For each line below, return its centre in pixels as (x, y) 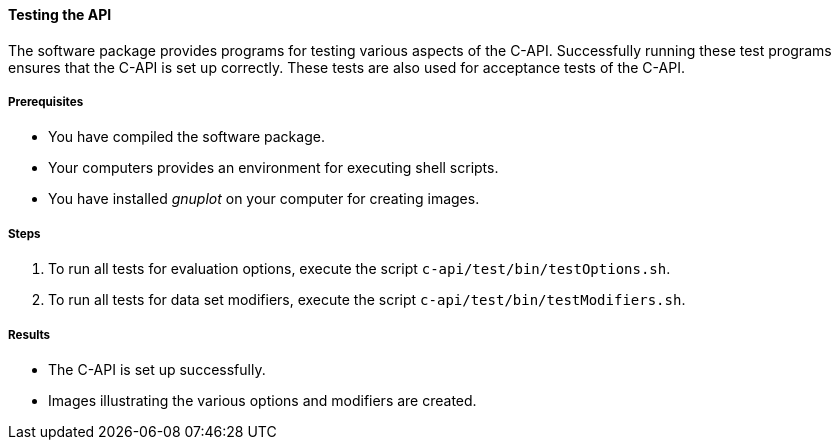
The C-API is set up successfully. (157, 369)
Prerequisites (46, 102)
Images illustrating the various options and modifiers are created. (262, 400)
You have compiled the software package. (186, 137)
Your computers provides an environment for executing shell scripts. (273, 168)
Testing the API (60, 14)
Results (29, 334)
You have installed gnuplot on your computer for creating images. (264, 199)
